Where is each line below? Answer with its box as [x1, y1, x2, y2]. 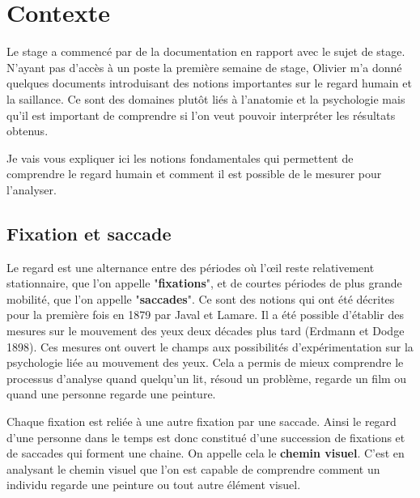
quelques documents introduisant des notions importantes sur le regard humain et [6, 74, 412, 92]
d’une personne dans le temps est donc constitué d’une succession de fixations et [6, 428, 405, 445]
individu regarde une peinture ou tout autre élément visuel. [6, 476, 301, 493]
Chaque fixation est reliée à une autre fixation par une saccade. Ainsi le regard [6, 413, 397, 430]
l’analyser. [6, 181, 57, 198]
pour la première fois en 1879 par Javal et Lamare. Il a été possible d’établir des [6, 306, 404, 323]
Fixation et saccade [6, 220, 172, 245]
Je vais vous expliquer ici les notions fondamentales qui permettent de [6, 149, 354, 166]
